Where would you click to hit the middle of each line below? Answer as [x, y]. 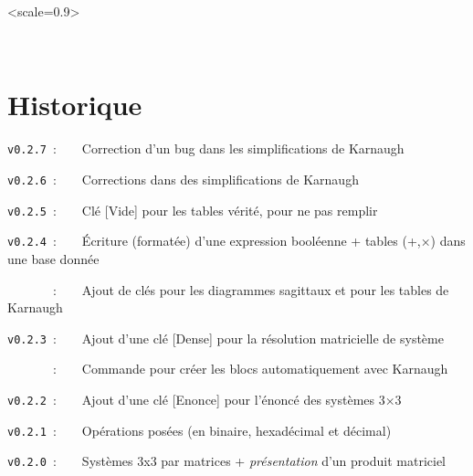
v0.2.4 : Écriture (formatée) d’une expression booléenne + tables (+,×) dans [236, 241]
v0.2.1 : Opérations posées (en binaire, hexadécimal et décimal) [200, 430]
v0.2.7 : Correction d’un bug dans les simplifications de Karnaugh [206, 148]
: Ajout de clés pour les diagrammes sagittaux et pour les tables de [251, 289]
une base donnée [53, 258]
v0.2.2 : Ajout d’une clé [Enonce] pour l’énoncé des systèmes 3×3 [205, 400]
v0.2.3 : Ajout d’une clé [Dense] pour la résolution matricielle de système [226, 338]
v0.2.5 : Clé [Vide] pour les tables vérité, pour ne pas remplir [193, 210]
